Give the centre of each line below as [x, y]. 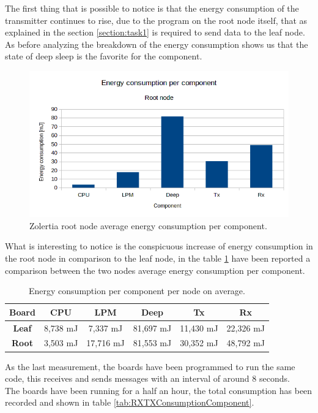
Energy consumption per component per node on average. [137, 291]
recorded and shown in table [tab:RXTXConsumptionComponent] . [130, 402]
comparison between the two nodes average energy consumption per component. [155, 270]
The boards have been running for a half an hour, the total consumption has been [159, 390]
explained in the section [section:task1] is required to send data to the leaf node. [155, 32]
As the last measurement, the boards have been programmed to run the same [150, 366]
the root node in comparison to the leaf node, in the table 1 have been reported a [158, 258]
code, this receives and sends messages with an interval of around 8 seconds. [147, 378]
